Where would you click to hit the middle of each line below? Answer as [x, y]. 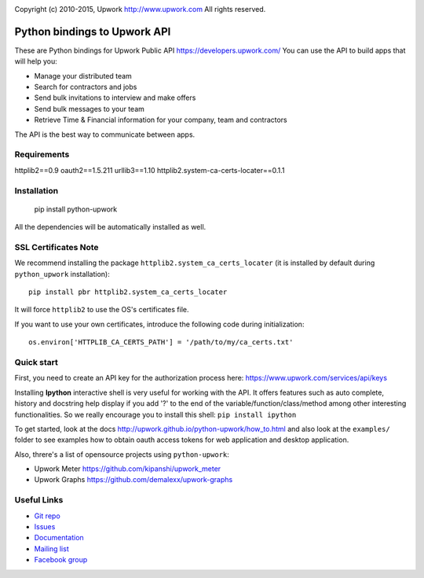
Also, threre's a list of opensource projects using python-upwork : [122, 454]
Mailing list [52, 549]
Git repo [47, 516]
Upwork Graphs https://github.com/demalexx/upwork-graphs [133, 480]
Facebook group [61, 560]
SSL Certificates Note [57, 247]
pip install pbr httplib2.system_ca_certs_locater [128, 292]
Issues [45, 527]
